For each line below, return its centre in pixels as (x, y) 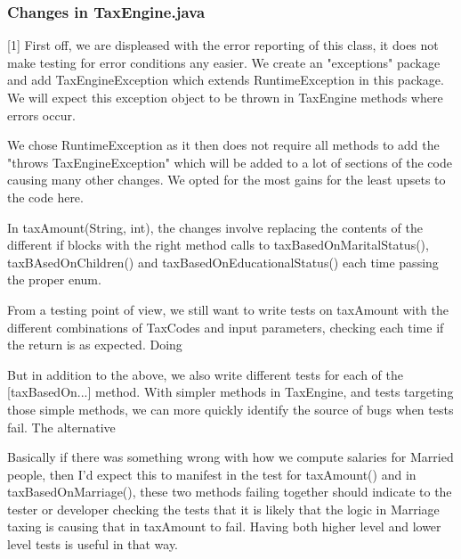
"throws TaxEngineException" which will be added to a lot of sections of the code (230, 162)
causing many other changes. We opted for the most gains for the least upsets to (226, 180)
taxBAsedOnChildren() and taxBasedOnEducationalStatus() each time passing (223, 262)
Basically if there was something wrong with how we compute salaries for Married (230, 457)
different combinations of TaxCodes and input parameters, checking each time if (226, 327)
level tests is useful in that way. (93, 544)
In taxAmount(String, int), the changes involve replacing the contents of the (215, 227)
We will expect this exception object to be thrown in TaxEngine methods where (225, 97)
